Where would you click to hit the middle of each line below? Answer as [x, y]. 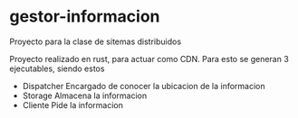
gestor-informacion [85, 17]
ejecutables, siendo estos [57, 68]
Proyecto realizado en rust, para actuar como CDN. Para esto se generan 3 [149, 59]
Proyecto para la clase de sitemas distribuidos [96, 41]
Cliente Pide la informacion [73, 104]
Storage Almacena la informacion [85, 95]
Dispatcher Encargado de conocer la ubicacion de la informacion [144, 86]
